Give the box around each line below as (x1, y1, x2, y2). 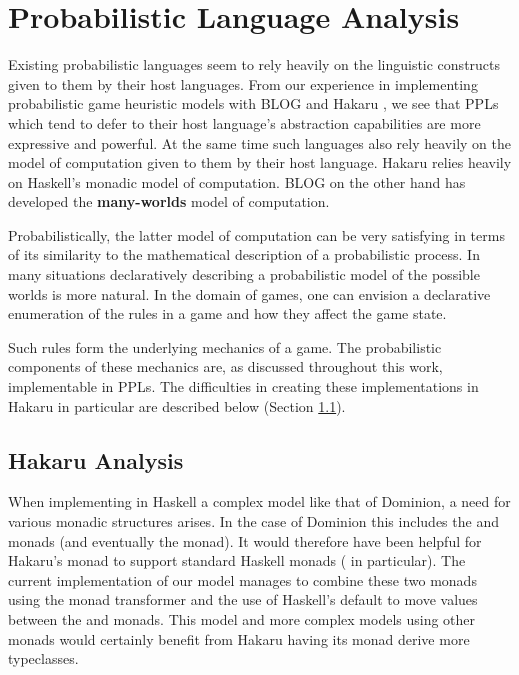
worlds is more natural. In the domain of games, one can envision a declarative (8, 283, 491, 304)
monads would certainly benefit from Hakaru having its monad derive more (8, 628, 470, 649)
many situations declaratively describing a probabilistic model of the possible (8, 264, 480, 285)
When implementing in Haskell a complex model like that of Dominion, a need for (8, 491, 511, 512)
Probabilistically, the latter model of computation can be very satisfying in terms (8, 224, 505, 245)
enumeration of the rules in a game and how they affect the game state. (8, 303, 447, 324)
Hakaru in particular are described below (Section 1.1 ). (8, 395, 346, 416)
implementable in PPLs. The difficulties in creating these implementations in (8, 376, 479, 397)
